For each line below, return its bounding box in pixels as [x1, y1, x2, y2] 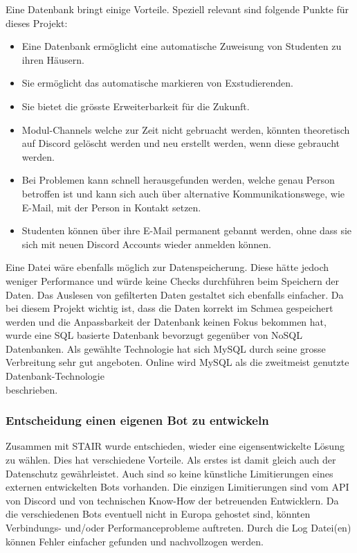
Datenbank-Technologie [6, 369, 104, 383]
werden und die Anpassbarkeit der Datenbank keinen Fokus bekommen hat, [6, 314, 327, 328]
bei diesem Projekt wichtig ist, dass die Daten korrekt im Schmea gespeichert [6, 301, 333, 315]
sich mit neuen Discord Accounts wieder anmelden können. [21, 236, 272, 251]
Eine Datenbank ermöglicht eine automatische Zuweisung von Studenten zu [21, 39, 342, 53]
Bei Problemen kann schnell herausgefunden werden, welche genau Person [21, 173, 335, 187]
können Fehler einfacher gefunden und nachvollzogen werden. [6, 534, 264, 548]
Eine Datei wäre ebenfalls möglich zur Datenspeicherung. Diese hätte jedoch [6, 260, 329, 274]
